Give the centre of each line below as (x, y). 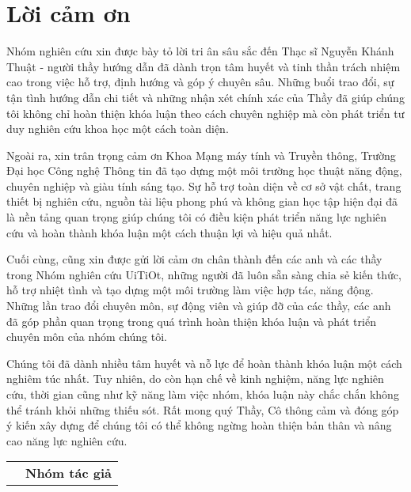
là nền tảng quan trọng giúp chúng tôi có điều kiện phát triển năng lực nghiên (197, 217)
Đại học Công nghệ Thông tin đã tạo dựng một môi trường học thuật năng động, (204, 170)
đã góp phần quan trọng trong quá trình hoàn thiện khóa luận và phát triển (191, 321)
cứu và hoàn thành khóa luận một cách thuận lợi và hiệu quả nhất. (169, 232)
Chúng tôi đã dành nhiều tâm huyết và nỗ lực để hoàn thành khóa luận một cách (204, 363)
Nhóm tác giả (68, 473)
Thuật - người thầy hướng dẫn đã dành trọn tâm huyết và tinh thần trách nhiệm (204, 66)
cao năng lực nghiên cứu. (67, 440)
